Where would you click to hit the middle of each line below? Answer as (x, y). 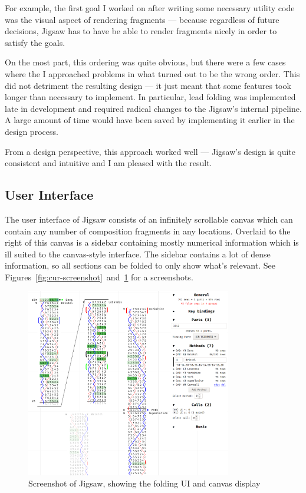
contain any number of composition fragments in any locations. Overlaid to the (148, 231)
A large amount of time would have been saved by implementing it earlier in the (150, 120)
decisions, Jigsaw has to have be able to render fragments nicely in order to (141, 31)
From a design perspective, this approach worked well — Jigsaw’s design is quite (150, 151)
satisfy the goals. (35, 42)
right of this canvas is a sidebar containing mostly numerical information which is (152, 242)
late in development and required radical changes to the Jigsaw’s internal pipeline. (153, 108)
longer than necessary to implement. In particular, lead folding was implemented (150, 97)
